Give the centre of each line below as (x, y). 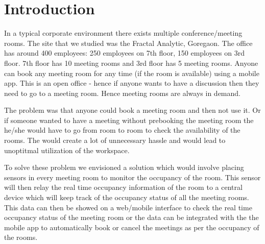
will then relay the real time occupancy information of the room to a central (123, 187)
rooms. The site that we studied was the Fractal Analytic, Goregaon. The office (128, 43)
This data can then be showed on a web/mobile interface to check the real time (128, 207)
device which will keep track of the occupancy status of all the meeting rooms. (127, 197)
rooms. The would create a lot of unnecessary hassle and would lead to (115, 140)
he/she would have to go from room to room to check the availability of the (122, 130)
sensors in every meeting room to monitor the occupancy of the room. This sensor (132, 177)
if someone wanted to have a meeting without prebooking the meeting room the (129, 120)
